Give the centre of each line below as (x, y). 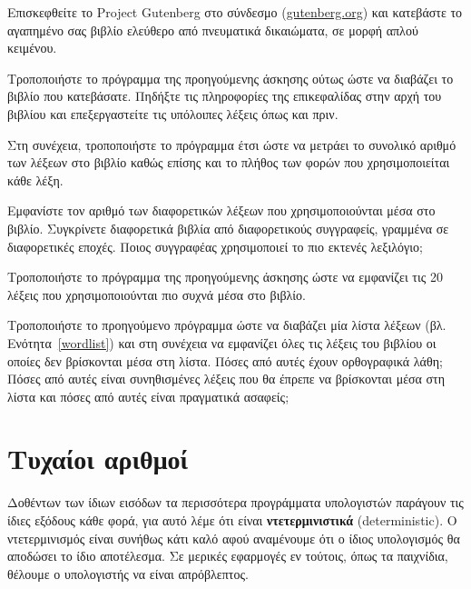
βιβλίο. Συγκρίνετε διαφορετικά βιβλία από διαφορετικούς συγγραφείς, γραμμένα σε (228, 228)
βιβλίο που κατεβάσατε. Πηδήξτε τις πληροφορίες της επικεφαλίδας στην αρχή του (225, 96)
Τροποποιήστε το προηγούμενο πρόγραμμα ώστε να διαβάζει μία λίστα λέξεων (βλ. (227, 325)
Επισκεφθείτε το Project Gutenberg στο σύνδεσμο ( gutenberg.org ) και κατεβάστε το (235, 12)
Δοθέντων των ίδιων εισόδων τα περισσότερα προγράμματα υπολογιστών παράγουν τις (235, 502)
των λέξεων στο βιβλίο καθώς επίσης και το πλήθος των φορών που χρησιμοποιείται (229, 162)
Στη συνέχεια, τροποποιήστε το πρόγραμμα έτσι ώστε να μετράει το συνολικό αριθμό (232, 144)
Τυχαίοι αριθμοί (98, 459)
